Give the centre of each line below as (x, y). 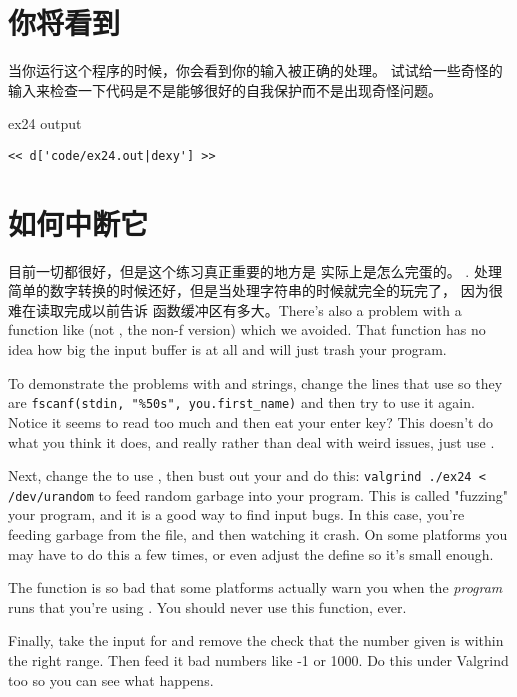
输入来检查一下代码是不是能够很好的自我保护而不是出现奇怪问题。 (225, 89)
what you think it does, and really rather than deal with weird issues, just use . (251, 441)
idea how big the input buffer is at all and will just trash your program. (227, 349)
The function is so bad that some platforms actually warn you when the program (255, 587)
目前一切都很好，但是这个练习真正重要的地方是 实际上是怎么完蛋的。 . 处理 (255, 270)
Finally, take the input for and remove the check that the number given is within (256, 640)
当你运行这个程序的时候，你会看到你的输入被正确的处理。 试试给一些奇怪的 (255, 70)
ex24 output (45, 123)
